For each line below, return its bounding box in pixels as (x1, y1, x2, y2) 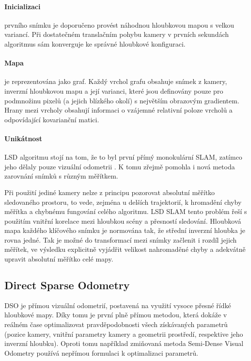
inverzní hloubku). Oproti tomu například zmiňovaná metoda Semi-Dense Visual (4, 338, 244, 348)
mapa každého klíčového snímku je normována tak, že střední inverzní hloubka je (4, 225, 245, 235)
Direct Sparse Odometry (4, 278, 130, 293)
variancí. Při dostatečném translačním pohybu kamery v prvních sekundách (4, 29, 229, 39)
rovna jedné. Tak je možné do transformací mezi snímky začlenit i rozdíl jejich (4, 234, 237, 245)
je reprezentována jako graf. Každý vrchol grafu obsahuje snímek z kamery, (4, 76, 227, 86)
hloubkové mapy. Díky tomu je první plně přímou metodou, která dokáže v (4, 310, 227, 320)
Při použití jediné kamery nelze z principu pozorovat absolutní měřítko (4, 187, 215, 197)
